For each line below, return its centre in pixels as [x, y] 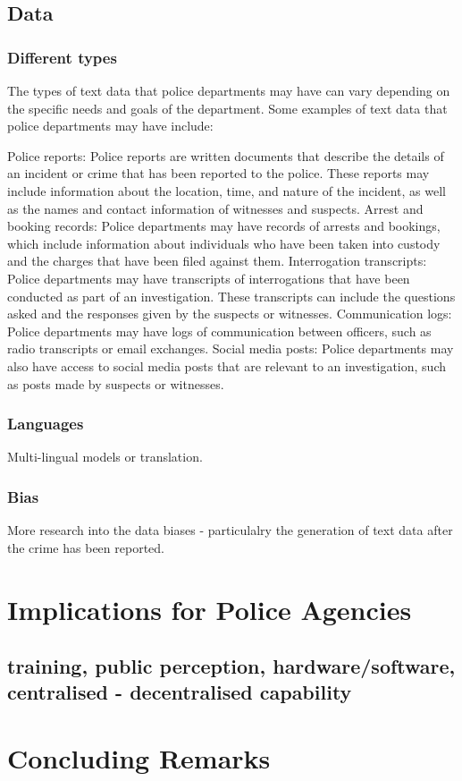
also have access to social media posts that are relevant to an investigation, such [227, 365]
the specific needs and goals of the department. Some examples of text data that [227, 108]
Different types [62, 57]
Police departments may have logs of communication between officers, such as [219, 331]
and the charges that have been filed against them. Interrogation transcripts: [217, 261]
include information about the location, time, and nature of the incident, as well [227, 190]
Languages [46, 424]
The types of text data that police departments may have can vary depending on [229, 90]
